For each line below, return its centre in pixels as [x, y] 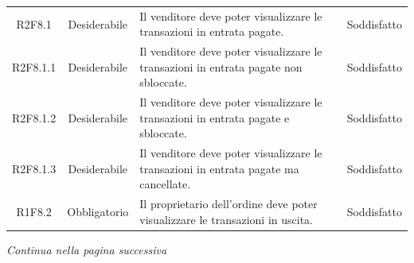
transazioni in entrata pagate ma [219, 168]
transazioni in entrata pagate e [215, 117]
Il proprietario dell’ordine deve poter [228, 204]
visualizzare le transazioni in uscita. [227, 219]
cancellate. [165, 184]
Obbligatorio [98, 212]
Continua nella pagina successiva [87, 249]
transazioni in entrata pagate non [221, 66]
